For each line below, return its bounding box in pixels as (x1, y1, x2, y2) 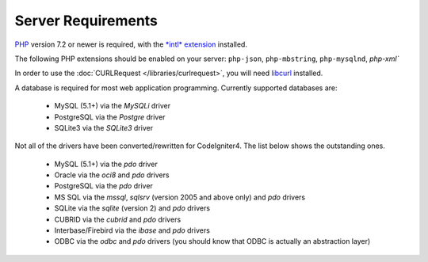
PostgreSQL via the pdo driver (54, 181, 154, 191)
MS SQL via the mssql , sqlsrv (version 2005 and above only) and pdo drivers (54, 192, 305, 202)
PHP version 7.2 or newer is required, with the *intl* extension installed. (14, 40, 247, 49)
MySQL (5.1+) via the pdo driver (54, 159, 158, 169)
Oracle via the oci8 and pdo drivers (54, 170, 170, 180)
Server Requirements (14, 12, 159, 29)
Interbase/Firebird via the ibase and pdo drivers (54, 226, 210, 235)
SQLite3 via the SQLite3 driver (54, 123, 154, 132)
